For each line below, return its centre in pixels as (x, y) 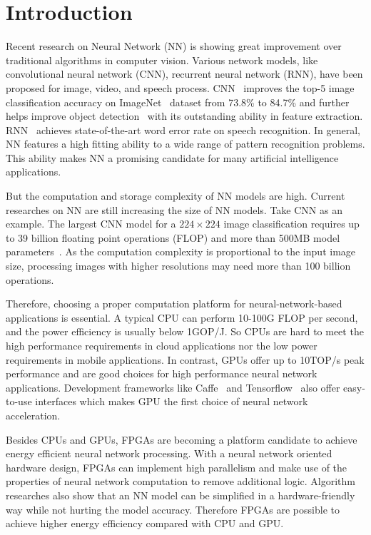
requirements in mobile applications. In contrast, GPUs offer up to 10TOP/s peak (185, 359)
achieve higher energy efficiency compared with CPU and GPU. (145, 523)
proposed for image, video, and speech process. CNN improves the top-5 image (180, 87)
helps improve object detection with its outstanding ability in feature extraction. (184, 116)
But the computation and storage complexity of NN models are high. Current (176, 196)
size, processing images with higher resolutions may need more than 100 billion (178, 266)
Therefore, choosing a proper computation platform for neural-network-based (174, 304)
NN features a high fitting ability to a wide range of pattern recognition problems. (185, 144)
